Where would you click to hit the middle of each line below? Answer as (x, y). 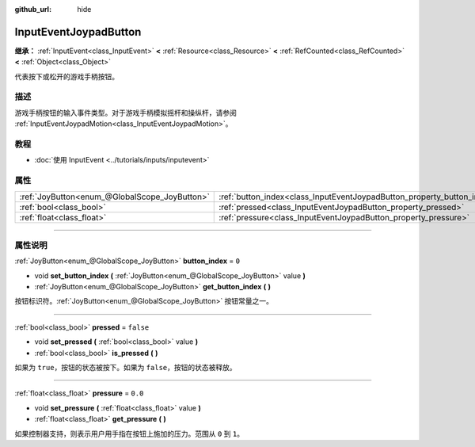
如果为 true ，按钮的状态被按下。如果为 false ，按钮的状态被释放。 (125, 367)
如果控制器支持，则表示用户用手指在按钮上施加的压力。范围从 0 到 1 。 (129, 434)
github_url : (33, 9)
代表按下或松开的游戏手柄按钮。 (66, 76)
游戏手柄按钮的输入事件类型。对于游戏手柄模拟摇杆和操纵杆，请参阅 (125, 113)
